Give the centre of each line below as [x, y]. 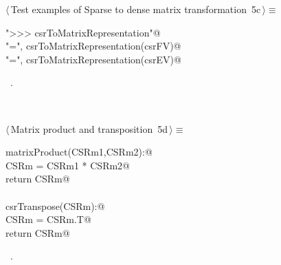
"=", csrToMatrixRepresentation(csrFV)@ [93, 46]
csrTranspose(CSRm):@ [55, 205]
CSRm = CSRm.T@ [48, 219]
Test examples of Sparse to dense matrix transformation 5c [136, 9]
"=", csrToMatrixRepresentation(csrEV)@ [93, 59]
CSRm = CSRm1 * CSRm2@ [68, 165]
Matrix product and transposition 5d [89, 128]
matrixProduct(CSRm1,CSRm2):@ [79, 152]
